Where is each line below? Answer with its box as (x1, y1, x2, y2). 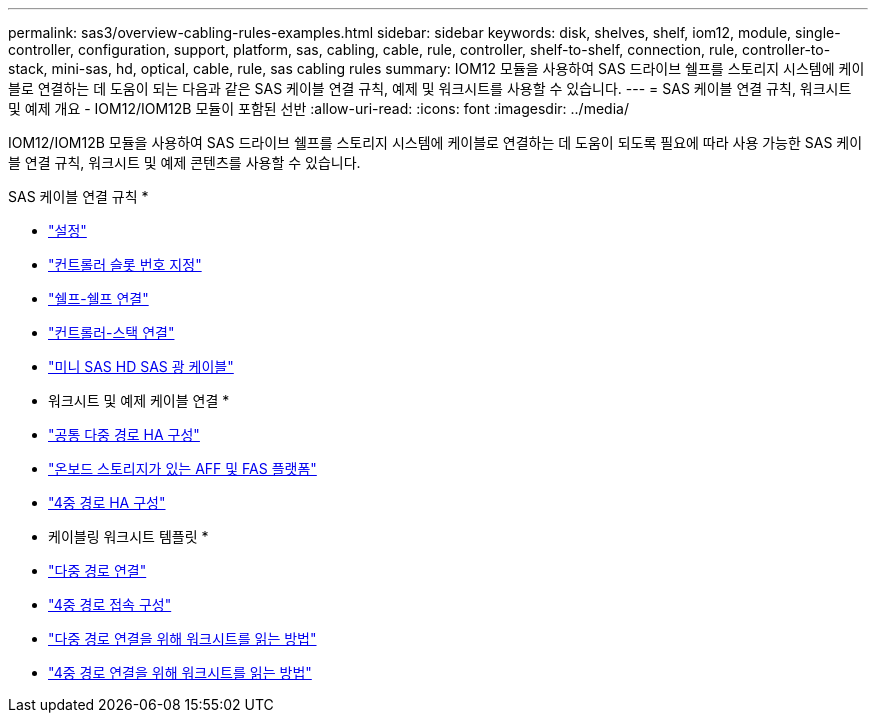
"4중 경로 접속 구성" (48, 596, 172, 613)
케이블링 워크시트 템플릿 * (48, 528, 209, 545)
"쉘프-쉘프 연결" (48, 290, 149, 307)
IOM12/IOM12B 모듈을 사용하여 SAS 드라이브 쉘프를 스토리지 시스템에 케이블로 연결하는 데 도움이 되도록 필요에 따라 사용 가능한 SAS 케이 (8, 134, 863, 151)
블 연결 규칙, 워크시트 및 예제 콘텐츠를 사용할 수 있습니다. (8, 154, 361, 171)
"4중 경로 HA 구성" (48, 494, 166, 511)
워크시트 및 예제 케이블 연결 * (48, 392, 230, 409)
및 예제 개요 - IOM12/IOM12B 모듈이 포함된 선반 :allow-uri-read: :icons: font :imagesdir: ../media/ (8, 100, 629, 117)
